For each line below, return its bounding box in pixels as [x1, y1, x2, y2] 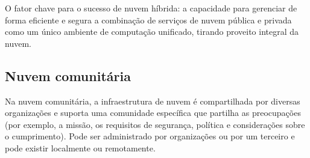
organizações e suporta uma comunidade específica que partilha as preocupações [5, 106, 301, 119]
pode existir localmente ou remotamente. [5, 141, 156, 154]
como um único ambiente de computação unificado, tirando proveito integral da [5, 25, 299, 38]
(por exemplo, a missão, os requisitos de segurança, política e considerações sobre [5, 118, 305, 130]
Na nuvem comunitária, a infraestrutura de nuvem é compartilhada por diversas [5, 94, 300, 107]
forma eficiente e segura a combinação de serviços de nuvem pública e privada [5, 13, 292, 26]
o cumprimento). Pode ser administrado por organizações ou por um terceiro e [5, 130, 295, 142]
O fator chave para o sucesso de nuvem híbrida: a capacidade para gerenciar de [5, 2, 297, 14]
